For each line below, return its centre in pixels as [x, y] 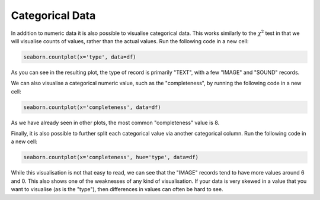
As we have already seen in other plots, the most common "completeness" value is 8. [115, 122]
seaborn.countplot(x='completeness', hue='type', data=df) [111, 157]
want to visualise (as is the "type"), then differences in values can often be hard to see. [117, 189]
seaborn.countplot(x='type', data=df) [80, 57]
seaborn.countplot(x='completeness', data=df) [92, 107]
